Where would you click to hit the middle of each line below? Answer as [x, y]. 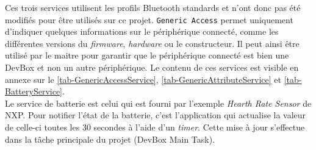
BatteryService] [34, 91]
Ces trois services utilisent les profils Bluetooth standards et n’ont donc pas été [153, 7]
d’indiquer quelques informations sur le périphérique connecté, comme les [142, 31]
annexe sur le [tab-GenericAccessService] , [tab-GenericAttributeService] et [143, 79]
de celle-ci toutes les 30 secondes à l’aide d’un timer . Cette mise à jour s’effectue [155, 127]
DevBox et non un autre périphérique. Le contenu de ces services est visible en [152, 67]
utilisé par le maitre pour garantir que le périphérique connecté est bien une [147, 55]
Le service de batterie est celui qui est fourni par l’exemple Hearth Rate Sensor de [158, 103]
